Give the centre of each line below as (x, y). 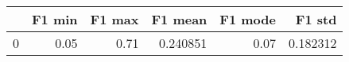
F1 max (114, 19)
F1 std (316, 19)
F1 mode (248, 19)
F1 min (55, 19)
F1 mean (179, 19)
